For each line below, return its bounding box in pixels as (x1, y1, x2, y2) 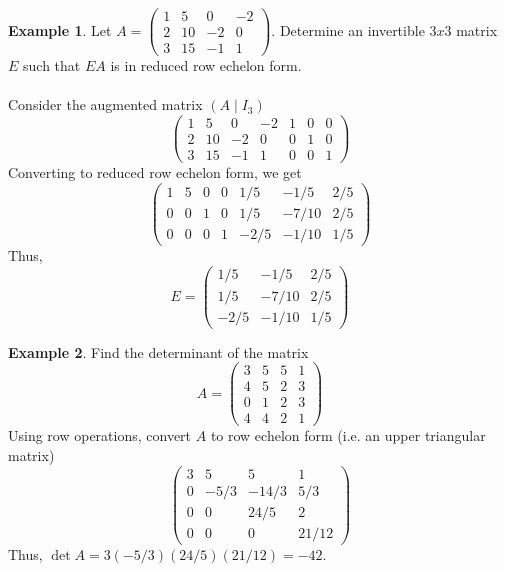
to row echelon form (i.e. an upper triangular (210, 425, 486, 446)
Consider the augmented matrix (8, 94, 203, 115)
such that (23, 55, 81, 76)
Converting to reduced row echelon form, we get (8, 162, 302, 183)
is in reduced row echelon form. (110, 55, 302, 76)
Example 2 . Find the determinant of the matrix (8, 341, 309, 362)
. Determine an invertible (271, 19, 425, 40)
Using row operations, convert (8, 425, 192, 446)
